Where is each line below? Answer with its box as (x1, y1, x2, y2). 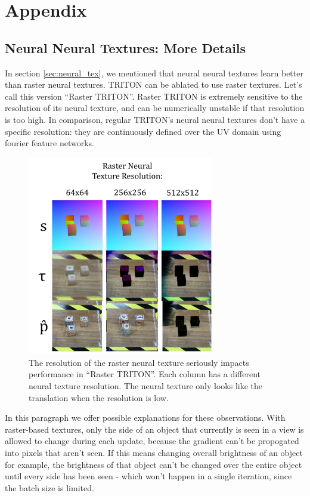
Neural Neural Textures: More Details (5, 38, 246, 57)
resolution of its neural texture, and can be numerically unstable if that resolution (5, 101, 305, 114)
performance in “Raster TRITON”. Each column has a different (29, 368, 261, 380)
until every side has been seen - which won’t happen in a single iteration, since (5, 470, 292, 482)
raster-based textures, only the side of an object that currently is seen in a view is (5, 423, 304, 435)
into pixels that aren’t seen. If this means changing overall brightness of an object (5, 446, 303, 458)
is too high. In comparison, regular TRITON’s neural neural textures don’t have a (5, 113, 305, 125)
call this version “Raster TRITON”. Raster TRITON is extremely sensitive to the (5, 90, 303, 102)
